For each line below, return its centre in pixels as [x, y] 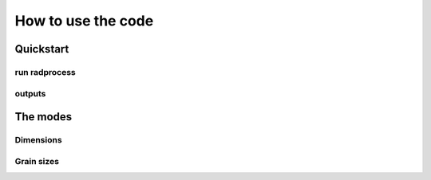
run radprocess [45, 72]
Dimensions [39, 140]
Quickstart [42, 49]
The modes [43, 117]
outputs [30, 93]
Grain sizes [37, 161]
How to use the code [84, 21]
